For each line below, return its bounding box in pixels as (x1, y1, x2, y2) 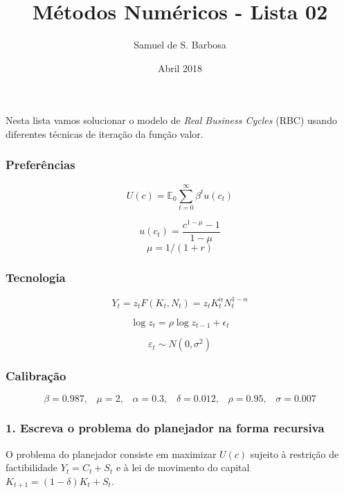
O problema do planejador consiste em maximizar (6, 446, 217, 461)
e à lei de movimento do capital (116, 460, 250, 475)
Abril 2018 (157, 60, 203, 75)
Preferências (6, 156, 75, 173)
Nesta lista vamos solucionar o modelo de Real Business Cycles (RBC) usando (6, 113, 337, 127)
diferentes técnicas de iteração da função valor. (6, 126, 203, 141)
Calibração (6, 367, 66, 385)
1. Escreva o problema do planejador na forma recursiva (6, 419, 325, 436)
